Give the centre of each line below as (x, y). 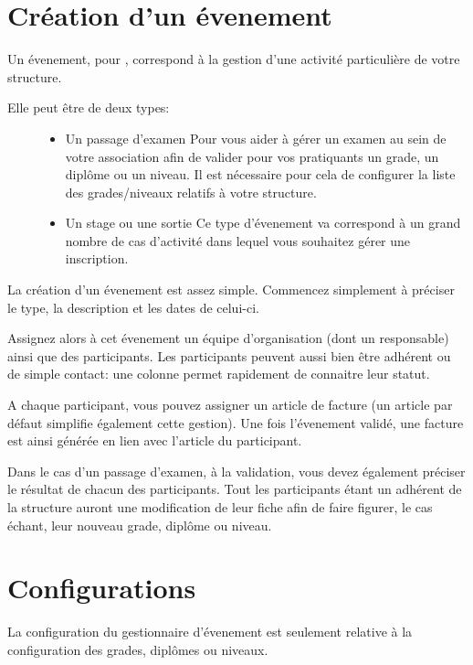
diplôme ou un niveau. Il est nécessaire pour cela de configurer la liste (260, 174)
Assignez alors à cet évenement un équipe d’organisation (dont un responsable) (228, 338)
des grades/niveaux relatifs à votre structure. (191, 192)
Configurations (102, 588)
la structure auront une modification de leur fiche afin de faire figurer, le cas (220, 507)
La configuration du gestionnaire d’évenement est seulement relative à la (210, 632)
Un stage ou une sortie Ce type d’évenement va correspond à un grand (263, 223)
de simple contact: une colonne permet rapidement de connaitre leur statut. (219, 374)
